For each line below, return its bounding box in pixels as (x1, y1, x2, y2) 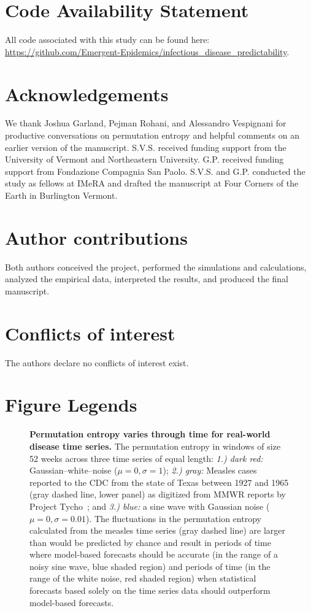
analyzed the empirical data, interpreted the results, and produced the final (5, 272, 288, 285)
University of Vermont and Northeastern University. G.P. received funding (5, 153, 284, 166)
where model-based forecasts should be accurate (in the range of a (29, 548, 278, 561)
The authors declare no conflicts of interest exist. (5, 356, 189, 369)
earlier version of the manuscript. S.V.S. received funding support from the (5, 140, 286, 153)
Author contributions (5, 225, 188, 250)
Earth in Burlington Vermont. (5, 189, 118, 201)
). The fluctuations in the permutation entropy (85, 512, 261, 525)
